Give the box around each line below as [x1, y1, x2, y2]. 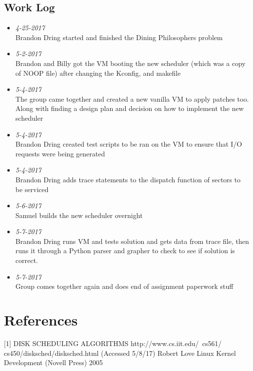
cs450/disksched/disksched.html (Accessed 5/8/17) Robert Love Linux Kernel [4, 348, 236, 358]
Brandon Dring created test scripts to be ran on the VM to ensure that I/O [15, 139, 242, 149]
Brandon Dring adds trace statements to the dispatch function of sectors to [15, 174, 241, 184]
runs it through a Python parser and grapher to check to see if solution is [15, 245, 235, 256]
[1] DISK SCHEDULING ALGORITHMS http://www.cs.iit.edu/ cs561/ [4, 338, 222, 348]
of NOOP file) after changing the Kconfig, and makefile [15, 67, 181, 78]
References [4, 310, 78, 330]
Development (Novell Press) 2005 [4, 357, 103, 368]
